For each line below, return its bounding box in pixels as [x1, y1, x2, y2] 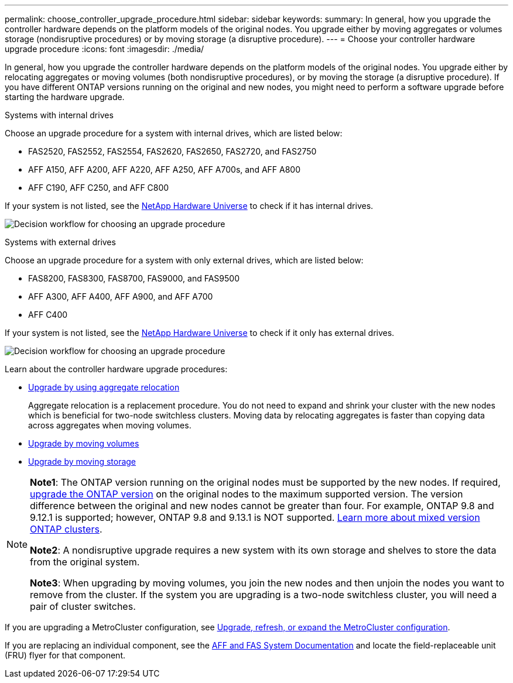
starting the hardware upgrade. [5, 92, 125, 102]
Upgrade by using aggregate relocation [28, 382, 180, 392]
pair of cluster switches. [30, 600, 136, 612]
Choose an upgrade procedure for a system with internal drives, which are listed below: [5, 128, 343, 138]
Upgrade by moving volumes [28, 438, 139, 448]
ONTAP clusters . [30, 523, 102, 535]
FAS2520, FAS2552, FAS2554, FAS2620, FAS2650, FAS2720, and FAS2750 [28, 146, 317, 156]
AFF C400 [28, 310, 68, 320]
